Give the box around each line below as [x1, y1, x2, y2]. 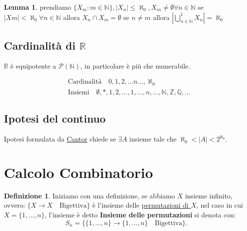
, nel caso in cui [196, 200, 243, 210]
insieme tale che [129, 134, 176, 144]
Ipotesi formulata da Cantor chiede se [4, 134, 116, 144]
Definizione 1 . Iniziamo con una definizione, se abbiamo [4, 190, 175, 200]
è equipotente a [10, 60, 56, 71]
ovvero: [4, 200, 25, 210]
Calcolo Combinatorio [4, 162, 153, 182]
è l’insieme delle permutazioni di [92, 200, 189, 210]
